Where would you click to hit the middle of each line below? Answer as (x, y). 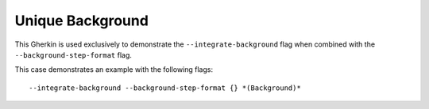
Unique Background (81, 21)
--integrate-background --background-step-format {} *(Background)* (165, 88)
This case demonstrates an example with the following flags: (114, 70)
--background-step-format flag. (73, 54)
